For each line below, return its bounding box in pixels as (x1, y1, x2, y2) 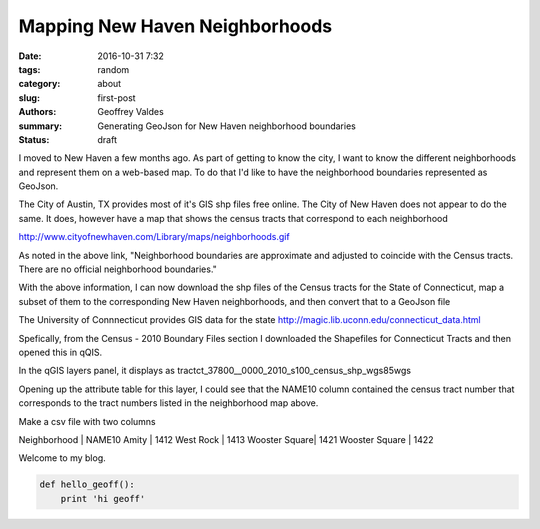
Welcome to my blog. (18, 452, 107, 464)
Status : (18, 133, 50, 145)
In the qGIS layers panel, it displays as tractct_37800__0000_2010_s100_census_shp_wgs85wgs (18, 365, 412, 377)
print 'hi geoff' (60, 493, 146, 504)
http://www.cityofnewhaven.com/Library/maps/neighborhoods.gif (18, 231, 290, 243)
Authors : (18, 106, 57, 118)
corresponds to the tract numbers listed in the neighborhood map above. (18, 397, 319, 409)
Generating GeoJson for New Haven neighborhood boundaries (97, 120, 357, 132)
